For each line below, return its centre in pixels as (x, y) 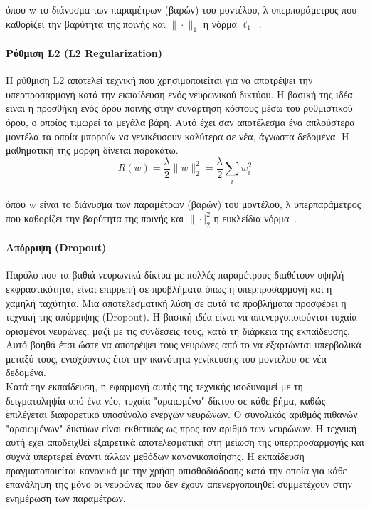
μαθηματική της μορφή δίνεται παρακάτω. (92, 150)
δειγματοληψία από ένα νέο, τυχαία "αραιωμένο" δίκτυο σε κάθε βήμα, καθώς (166, 400)
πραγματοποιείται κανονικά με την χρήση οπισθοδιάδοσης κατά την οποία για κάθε (176, 470)
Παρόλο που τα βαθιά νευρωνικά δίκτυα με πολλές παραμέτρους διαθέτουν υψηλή (175, 275)
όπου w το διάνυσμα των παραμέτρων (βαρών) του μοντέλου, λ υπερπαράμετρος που (181, 9)
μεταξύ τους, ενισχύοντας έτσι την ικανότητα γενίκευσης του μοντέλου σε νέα (166, 358)
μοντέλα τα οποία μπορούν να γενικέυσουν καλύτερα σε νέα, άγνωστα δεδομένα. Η (178, 136)
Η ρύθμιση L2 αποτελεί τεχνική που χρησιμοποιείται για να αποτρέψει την (159, 80)
